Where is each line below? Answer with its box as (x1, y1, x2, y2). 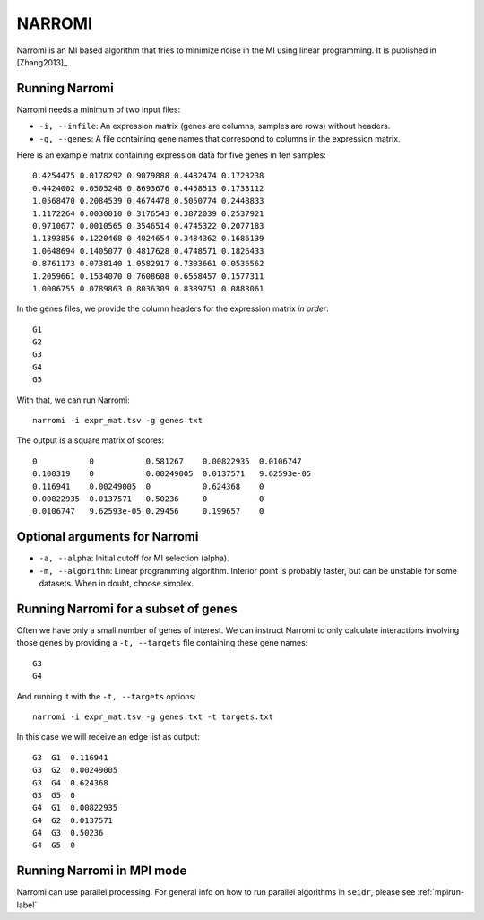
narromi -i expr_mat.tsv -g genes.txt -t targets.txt (32, 711, 273, 722)
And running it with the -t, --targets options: (16, 690, 196, 701)
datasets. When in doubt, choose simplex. (39, 578, 194, 589)
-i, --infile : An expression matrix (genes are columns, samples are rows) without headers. (39, 121, 391, 132)
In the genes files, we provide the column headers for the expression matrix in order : (16, 303, 329, 314)
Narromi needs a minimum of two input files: (16, 104, 181, 115)
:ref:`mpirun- (417, 887, 465, 898)
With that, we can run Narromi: (16, 395, 130, 405)
